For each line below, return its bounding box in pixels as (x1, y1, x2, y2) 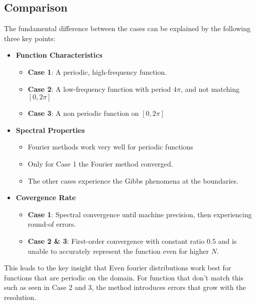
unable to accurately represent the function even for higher (28, 245, 209, 256)
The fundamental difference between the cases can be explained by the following (4, 23, 250, 34)
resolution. (4, 291, 36, 302)
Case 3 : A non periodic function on (28, 108, 139, 118)
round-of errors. (28, 219, 76, 229)
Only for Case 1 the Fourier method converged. (28, 158, 173, 169)
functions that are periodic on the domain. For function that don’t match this (4, 272, 243, 282)
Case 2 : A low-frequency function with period (28, 83, 171, 94)
